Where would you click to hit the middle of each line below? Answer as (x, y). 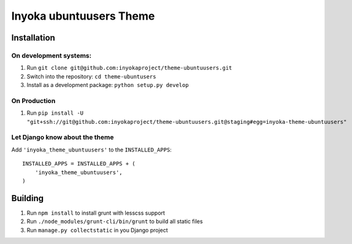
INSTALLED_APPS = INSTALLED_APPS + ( (79, 164)
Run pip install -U (55, 113)
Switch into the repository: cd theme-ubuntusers (91, 76)
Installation (33, 38)
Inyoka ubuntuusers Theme (83, 16)
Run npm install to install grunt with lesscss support (96, 213)
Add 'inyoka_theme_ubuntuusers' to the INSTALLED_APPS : (91, 150)
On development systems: (52, 55)
